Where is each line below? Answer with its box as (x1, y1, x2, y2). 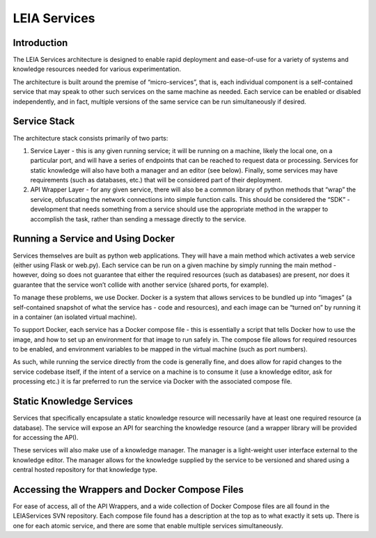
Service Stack (13, 116, 75, 127)
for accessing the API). (13, 433, 79, 441)
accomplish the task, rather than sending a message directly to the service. (30, 214, 246, 223)
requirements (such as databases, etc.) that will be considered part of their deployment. (30, 176, 283, 184)
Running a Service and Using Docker (13, 233, 175, 245)
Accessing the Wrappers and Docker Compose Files (13, 484, 244, 496)
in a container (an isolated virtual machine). (13, 312, 137, 321)
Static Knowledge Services (13, 395, 134, 407)
